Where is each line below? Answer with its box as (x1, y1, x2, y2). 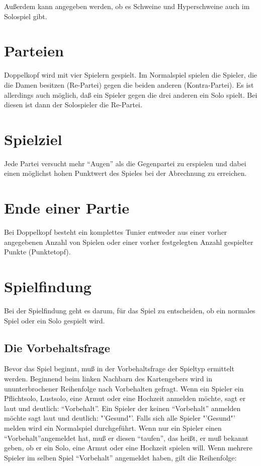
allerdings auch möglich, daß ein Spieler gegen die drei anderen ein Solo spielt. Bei (4, 89, 257, 100)
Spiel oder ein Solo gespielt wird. (4, 315, 105, 325)
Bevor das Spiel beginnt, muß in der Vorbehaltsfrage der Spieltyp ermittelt (4, 363, 234, 374)
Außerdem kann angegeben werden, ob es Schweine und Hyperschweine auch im (4, 1, 250, 11)
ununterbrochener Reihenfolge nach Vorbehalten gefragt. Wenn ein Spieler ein (4, 383, 244, 393)
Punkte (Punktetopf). (4, 246, 71, 257)
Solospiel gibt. (4, 11, 47, 21)
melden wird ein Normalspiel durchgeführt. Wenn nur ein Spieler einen (4, 422, 222, 433)
